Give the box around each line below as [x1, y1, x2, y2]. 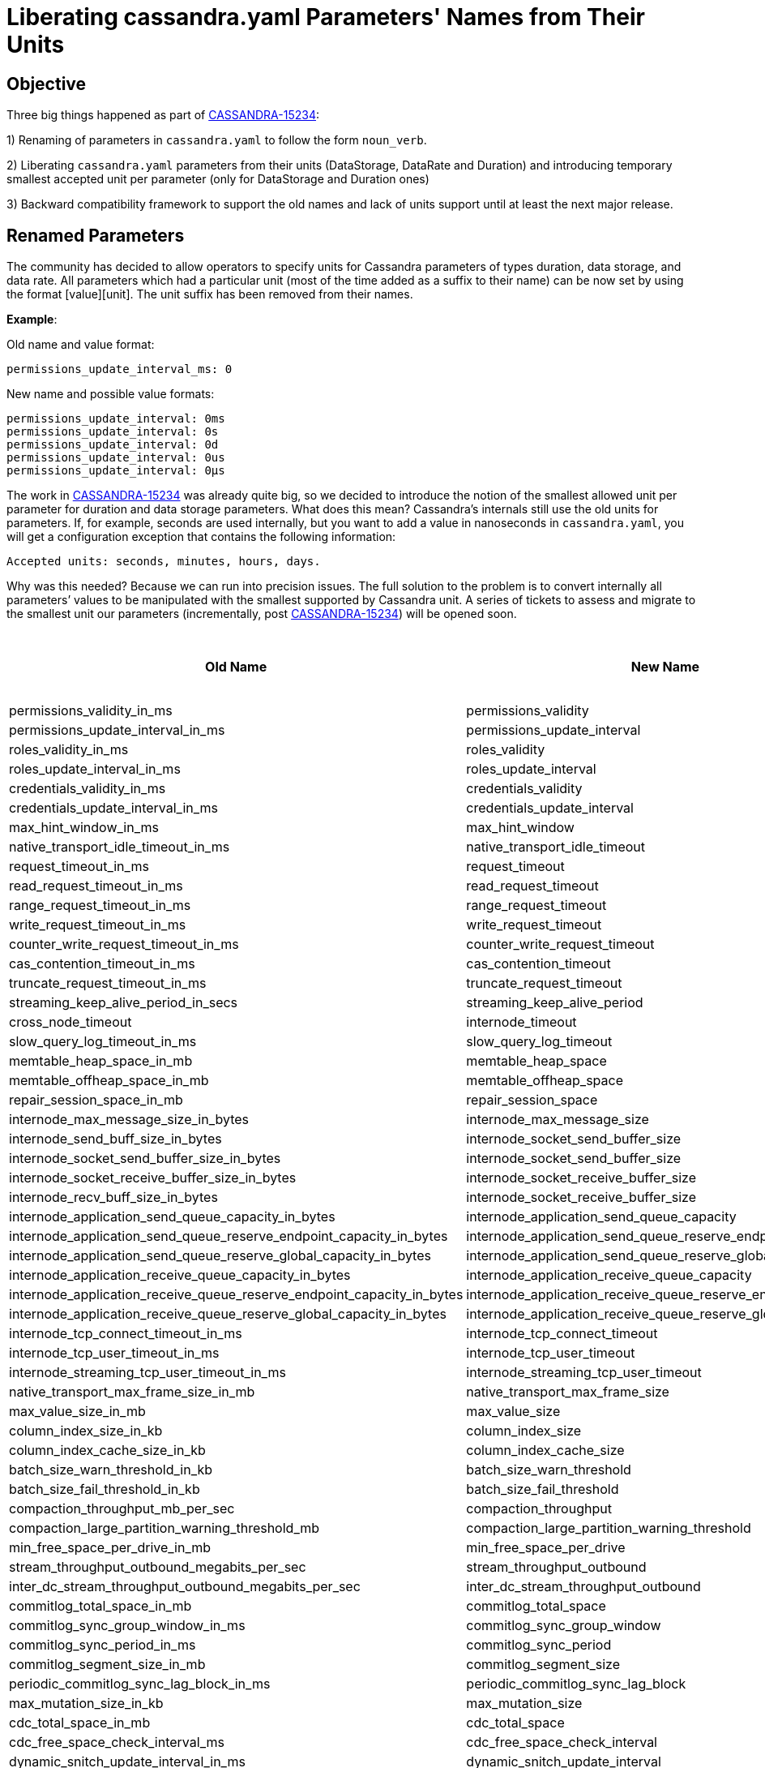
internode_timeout [466, 1014, 577, 1031]
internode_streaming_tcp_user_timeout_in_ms [9, 1364, 286, 1381]
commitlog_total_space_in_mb [9, 1598, 192, 1615]
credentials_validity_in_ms [9, 780, 166, 797]
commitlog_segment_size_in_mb [9, 1656, 206, 1673]
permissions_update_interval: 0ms [6, 412, 225, 426]
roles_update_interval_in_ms [9, 761, 181, 778]
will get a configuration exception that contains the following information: [6, 530, 396, 544]
